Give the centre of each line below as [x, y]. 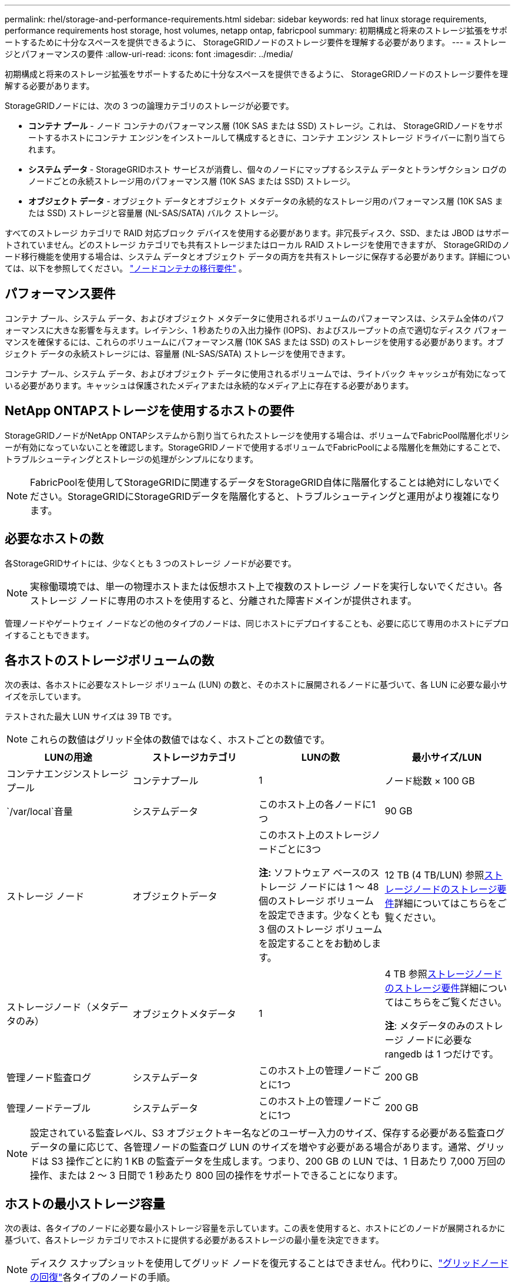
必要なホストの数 [54, 539]
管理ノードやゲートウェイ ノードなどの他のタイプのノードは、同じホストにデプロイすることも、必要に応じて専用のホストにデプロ [257, 623]
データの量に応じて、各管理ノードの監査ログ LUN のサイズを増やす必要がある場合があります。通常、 [253, 1147]
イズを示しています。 [45, 697]
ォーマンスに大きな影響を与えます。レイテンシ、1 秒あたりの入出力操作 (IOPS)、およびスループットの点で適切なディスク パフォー [256, 330]
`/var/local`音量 [40, 812]
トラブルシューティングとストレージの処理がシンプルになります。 [132, 459]
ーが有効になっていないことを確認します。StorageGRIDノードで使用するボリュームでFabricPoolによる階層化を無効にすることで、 [255, 447]
